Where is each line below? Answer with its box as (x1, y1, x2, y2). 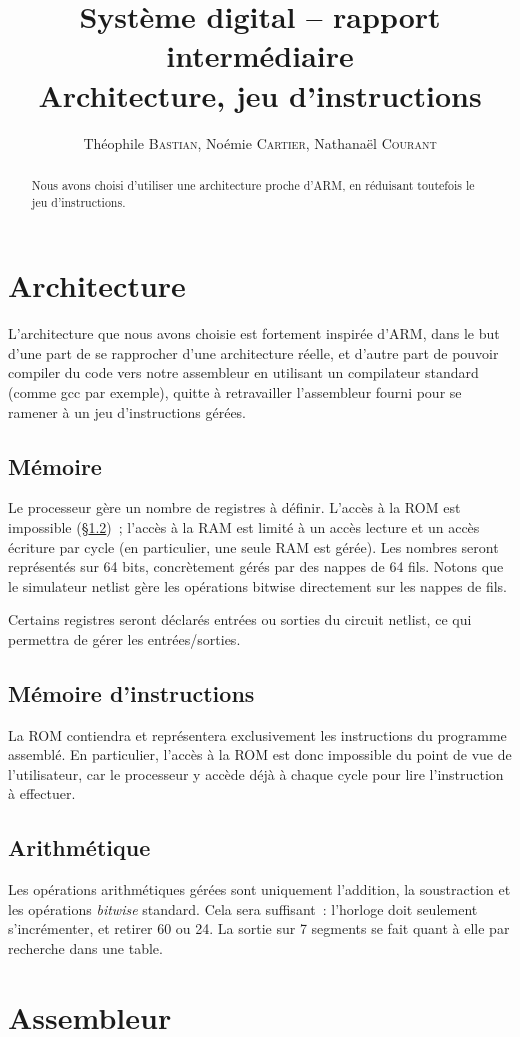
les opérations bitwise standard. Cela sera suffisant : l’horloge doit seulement (8, 898, 478, 919)
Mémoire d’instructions (8, 677, 255, 708)
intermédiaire (166, 35, 354, 76)
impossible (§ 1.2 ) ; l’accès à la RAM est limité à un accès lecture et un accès (8, 516, 480, 537)
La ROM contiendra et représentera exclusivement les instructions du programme (8, 724, 507, 745)
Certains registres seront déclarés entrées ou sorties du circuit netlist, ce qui (8, 609, 472, 630)
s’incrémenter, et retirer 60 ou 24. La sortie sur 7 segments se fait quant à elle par (8, 918, 510, 939)
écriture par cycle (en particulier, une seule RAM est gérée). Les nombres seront (8, 536, 499, 557)
